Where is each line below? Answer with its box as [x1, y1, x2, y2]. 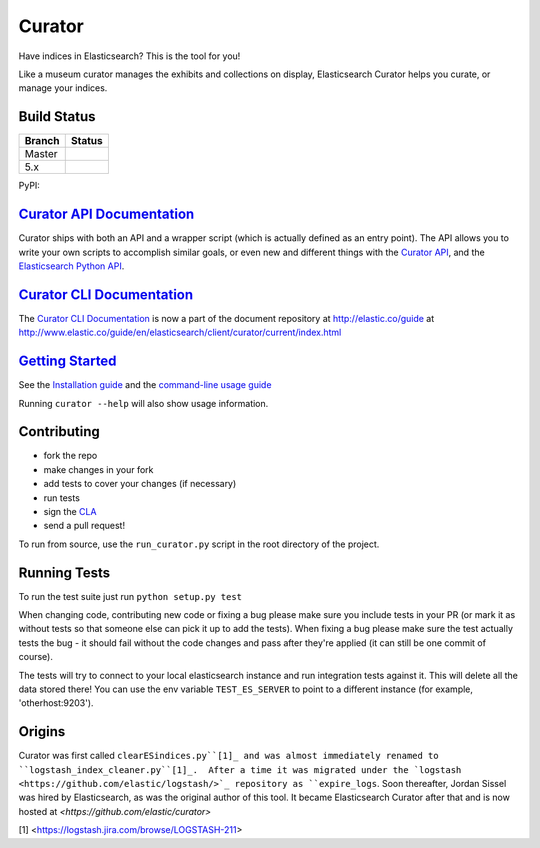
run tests [43, 491, 80, 504]
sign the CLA [43, 505, 97, 517]
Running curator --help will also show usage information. [18, 397, 269, 409]
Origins [18, 723, 66, 740]
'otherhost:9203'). [18, 697, 94, 709]
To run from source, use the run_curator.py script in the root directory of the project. [18, 538, 380, 550]
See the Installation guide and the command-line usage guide [18, 379, 272, 391]
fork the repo [43, 450, 98, 462]
